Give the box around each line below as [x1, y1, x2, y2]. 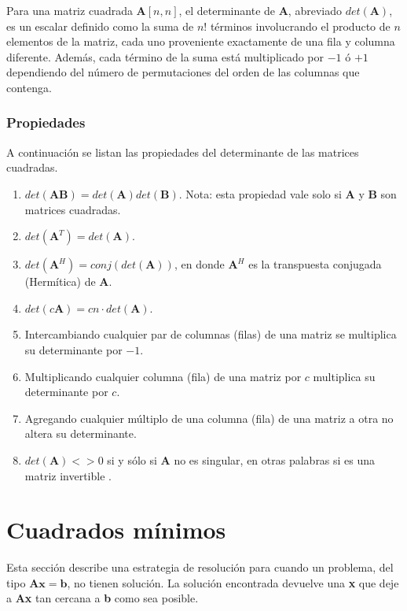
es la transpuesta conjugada [248, 256, 382, 272]
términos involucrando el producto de [210, 17, 390, 34]
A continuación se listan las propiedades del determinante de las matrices [6, 143, 359, 160]
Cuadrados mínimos [6, 513, 226, 546]
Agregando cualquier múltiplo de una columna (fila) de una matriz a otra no [24, 409, 394, 426]
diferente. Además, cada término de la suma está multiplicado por [6, 48, 324, 65]
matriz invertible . [24, 467, 112, 483]
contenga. [6, 79, 52, 95]
